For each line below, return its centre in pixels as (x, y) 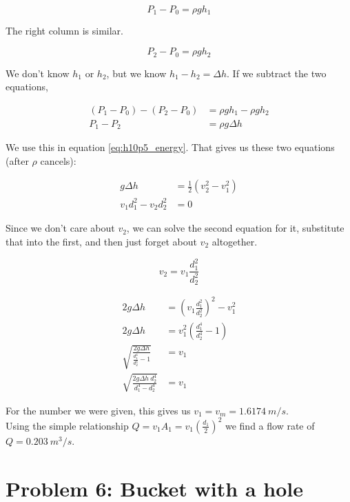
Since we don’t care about (60, 228)
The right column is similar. (64, 31)
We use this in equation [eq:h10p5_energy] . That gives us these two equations (170, 147)
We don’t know (38, 73)
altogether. (235, 241)
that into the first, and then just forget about (101, 241)
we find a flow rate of (270, 425)
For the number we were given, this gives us (98, 410)
